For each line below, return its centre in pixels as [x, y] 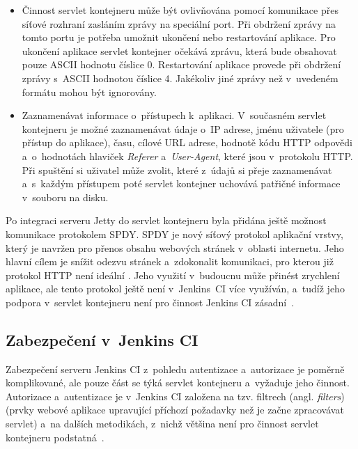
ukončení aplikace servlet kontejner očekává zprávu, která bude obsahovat [179, 50]
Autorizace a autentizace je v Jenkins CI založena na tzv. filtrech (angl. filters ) [175, 396]
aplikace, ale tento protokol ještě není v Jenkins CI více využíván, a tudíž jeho [175, 289]
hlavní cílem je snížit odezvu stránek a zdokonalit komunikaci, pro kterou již [170, 261]
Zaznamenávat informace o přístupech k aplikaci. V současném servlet [174, 115]
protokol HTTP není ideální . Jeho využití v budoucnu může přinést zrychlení [173, 275]
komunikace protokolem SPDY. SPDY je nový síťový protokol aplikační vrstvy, [174, 234]
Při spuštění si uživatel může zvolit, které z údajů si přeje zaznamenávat [177, 170]
